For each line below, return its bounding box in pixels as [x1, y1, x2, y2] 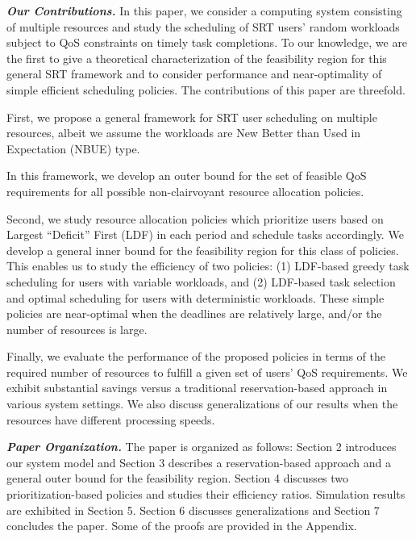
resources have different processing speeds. [6, 411, 215, 428]
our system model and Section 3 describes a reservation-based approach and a [6, 453, 392, 470]
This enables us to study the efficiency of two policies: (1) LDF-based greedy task [6, 257, 410, 274]
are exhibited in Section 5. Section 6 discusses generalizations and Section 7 [6, 501, 380, 518]
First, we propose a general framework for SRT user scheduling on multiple [6, 108, 377, 125]
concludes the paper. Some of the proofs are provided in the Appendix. [6, 517, 357, 534]
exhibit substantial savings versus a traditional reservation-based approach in [6, 379, 388, 396]
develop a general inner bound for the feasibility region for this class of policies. [6, 241, 399, 258]
